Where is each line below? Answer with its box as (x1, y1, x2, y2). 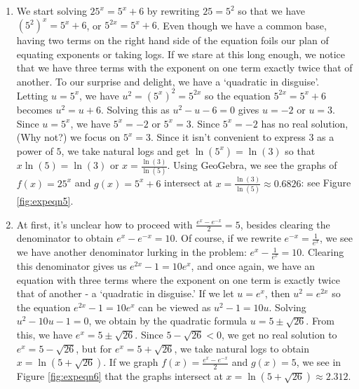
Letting (16, 88, 48, 102)
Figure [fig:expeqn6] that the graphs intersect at (16, 369, 223, 383)
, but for (76, 341, 112, 355)
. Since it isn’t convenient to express (150, 130, 306, 144)
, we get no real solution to (222, 327, 337, 342)
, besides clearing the (240, 217, 330, 231)
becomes (16, 102, 53, 116)
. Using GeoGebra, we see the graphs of (167, 158, 337, 172)
